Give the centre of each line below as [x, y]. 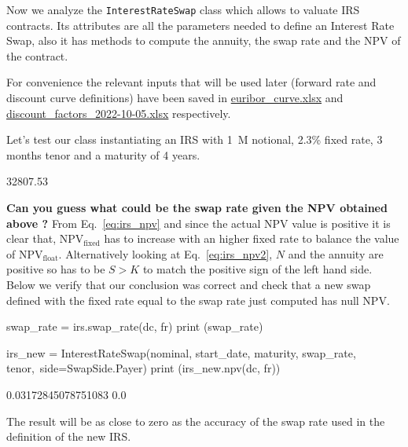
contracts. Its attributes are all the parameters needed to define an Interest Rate [200, 25]
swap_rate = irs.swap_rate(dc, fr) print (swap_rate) [135, 326]
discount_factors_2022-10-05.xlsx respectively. [119, 113]
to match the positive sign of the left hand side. [257, 269]
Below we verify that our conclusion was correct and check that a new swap [189, 284]
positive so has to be [56, 269]
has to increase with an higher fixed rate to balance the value [252, 238]
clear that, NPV [45, 238]
